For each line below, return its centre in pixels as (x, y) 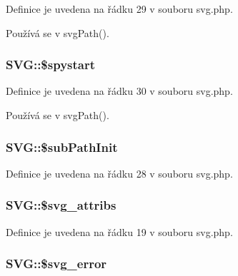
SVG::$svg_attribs (61, 205)
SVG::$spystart (51, 65)
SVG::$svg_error (56, 264)
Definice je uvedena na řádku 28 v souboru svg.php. (119, 173)
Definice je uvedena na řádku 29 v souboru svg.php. (119, 9)
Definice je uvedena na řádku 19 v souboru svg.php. (119, 231)
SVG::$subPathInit (62, 147)
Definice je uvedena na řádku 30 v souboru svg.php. (119, 91)
